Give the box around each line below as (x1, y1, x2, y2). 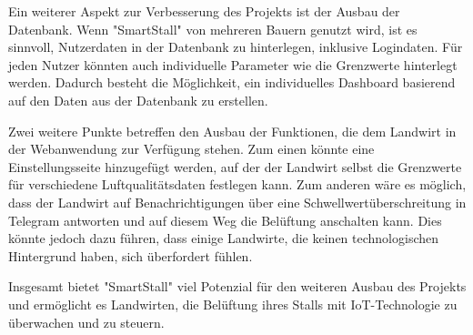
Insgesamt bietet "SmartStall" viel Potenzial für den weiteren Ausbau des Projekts (8, 277, 467, 296)
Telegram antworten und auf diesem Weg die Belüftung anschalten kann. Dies (8, 210, 442, 229)
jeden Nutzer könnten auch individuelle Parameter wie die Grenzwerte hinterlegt (8, 55, 458, 74)
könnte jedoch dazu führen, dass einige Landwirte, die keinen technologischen (8, 228, 439, 248)
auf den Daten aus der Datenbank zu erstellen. (8, 90, 268, 109)
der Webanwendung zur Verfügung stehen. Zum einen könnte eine (8, 139, 375, 158)
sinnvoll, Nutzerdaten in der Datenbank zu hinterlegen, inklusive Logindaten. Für (8, 37, 463, 56)
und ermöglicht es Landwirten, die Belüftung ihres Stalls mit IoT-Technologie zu (8, 294, 458, 313)
